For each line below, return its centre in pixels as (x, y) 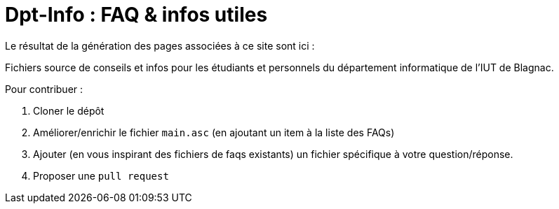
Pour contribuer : (44, 89)
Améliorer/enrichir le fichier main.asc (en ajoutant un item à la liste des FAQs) (214, 132)
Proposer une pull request (101, 175)
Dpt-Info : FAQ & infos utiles (136, 15)
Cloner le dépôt (69, 110)
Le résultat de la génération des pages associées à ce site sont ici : (160, 45)
